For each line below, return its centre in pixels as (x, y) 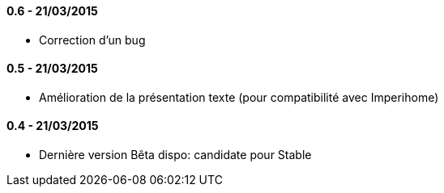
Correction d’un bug (92, 40)
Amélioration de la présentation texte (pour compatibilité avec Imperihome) (239, 97)
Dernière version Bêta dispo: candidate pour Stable (175, 155)
